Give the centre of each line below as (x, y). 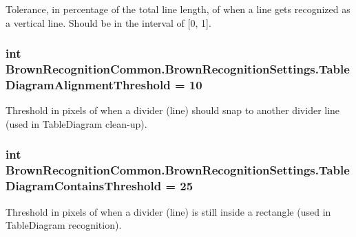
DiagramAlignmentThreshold (88, 84)
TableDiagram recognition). (64, 225)
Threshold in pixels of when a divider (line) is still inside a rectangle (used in (168, 211)
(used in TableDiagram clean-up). (76, 123)
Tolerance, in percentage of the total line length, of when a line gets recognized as (178, 9)
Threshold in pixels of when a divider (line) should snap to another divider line (173, 110)
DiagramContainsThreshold (84, 186)
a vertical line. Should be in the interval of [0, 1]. (108, 22)
